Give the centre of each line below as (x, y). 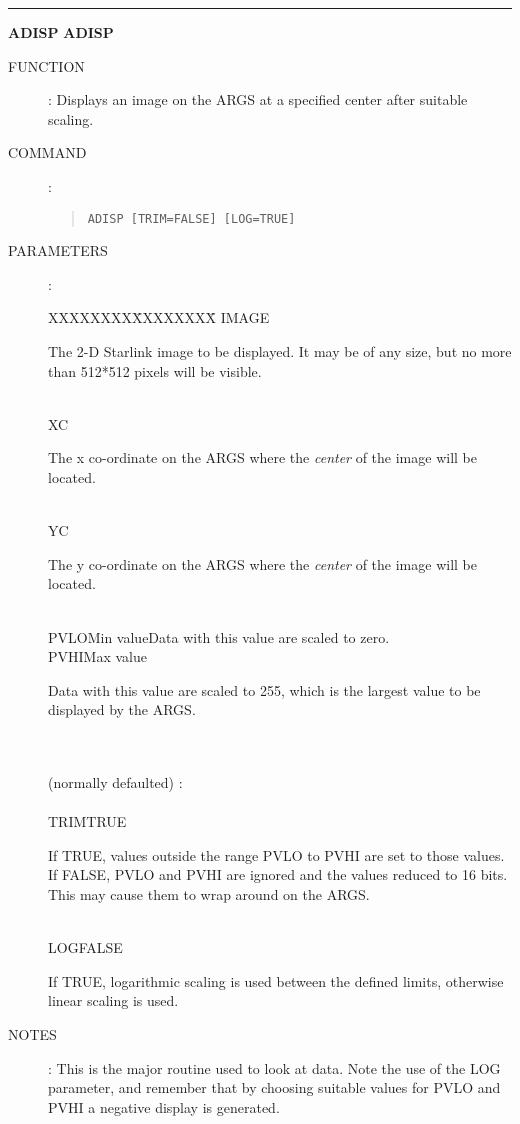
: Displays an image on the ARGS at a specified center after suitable (258, 99)
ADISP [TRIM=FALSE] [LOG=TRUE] (191, 218)
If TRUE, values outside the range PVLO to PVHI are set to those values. (276, 854)
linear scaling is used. (113, 1000)
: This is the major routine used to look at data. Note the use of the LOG (274, 1067)
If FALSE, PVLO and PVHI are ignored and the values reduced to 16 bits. (278, 874)
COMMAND (47, 152)
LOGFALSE (85, 947)
